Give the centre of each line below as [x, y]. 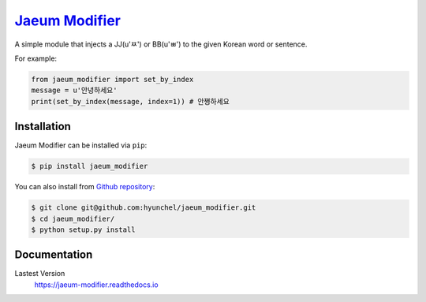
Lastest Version [40, 274]
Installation [43, 127]
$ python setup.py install [83, 229]
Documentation [54, 255]
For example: [36, 58]
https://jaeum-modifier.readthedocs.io [96, 285]
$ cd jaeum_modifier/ [73, 218]
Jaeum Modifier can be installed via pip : [81, 145]
